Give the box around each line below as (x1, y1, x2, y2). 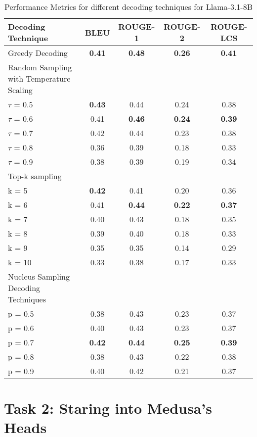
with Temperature (8, 73, 71, 84)
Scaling (8, 84, 33, 96)
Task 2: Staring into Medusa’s (4, 398, 212, 418)
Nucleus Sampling (8, 271, 70, 282)
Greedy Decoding (8, 47, 68, 58)
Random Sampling (8, 61, 72, 73)
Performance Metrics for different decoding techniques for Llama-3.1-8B (4, 1, 253, 12)
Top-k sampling (8, 170, 62, 182)
